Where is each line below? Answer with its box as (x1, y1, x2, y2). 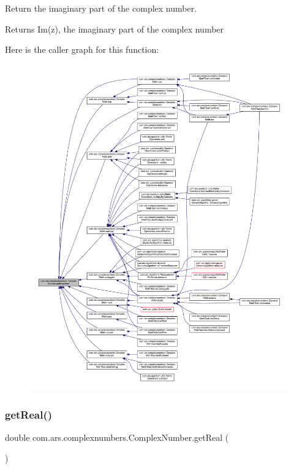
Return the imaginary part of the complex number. (5, 2, 197, 14)
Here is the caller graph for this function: (5, 43, 159, 56)
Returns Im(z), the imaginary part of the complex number (5, 22, 224, 35)
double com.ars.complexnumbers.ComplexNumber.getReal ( (5, 431, 229, 444)
